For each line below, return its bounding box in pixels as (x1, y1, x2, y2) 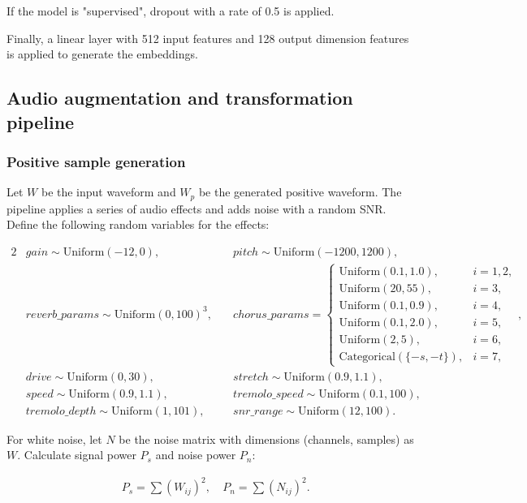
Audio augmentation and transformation (6, 85, 353, 110)
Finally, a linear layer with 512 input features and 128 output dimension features (6, 29, 409, 46)
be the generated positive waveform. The (198, 183, 402, 200)
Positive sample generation (6, 151, 186, 171)
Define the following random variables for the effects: (6, 216, 270, 233)
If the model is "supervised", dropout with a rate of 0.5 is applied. (6, 2, 335, 19)
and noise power (155, 446, 236, 463)
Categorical (339, 351, 395, 363)
